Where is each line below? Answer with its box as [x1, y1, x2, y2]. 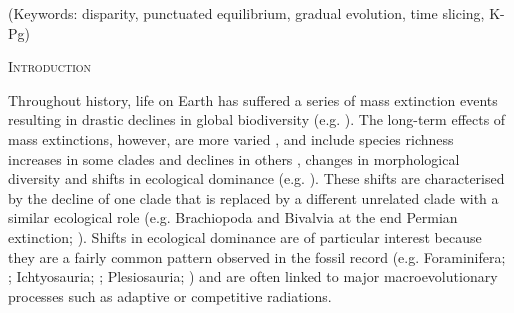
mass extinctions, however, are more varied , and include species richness [8, 128, 454, 149]
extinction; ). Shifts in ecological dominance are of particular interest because [8, 226, 482, 247]
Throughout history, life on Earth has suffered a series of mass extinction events [8, 89, 498, 110]
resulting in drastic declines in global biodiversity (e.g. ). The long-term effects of [8, 109, 506, 130]
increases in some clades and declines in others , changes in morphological [8, 148, 460, 169]
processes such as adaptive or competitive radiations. [8, 285, 332, 306]
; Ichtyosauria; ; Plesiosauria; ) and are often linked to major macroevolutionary [8, 266, 498, 287]
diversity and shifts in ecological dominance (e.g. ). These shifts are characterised [8, 168, 505, 189]
